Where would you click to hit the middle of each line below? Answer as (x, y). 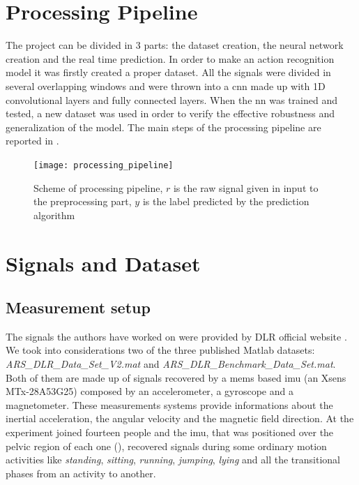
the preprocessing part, (83, 201)
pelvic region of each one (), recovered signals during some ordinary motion (166, 446)
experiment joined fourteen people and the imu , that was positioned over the (170, 432)
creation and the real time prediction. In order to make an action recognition (170, 58)
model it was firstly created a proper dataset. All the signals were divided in (168, 72)
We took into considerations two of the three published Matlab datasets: (160, 350)
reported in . (32, 141)
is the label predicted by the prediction (226, 201)
